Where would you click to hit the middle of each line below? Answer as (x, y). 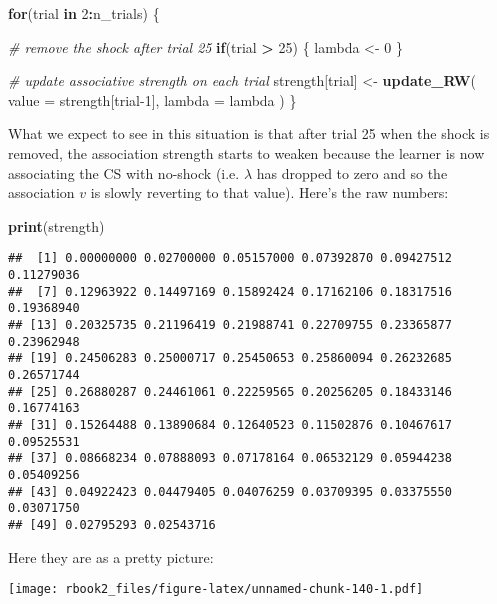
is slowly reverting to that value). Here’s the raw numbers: (269, 192)
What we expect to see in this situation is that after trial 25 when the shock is (249, 133)
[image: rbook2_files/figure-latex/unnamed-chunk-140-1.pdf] (216, 589)
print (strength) (56, 225)
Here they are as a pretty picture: (111, 556)
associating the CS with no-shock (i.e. (124, 172)
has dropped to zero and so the (352, 172)
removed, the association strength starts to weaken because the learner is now (246, 152)
